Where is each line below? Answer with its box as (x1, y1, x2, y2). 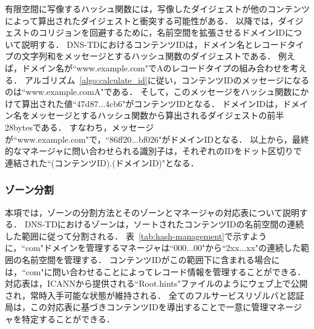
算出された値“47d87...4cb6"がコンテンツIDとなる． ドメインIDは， (21, 97, 283, 109)
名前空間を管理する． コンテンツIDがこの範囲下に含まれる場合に (21, 253, 280, 265)
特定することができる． (21, 312, 115, 325)
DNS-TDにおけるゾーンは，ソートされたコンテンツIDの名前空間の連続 (24, 218, 304, 230)
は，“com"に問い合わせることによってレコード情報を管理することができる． (5, 265, 306, 278)
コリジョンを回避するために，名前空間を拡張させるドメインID (38, 26, 286, 39)
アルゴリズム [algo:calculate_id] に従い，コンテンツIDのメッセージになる (24, 73, 310, 86)
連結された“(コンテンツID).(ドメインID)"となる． (5, 156, 199, 169)
